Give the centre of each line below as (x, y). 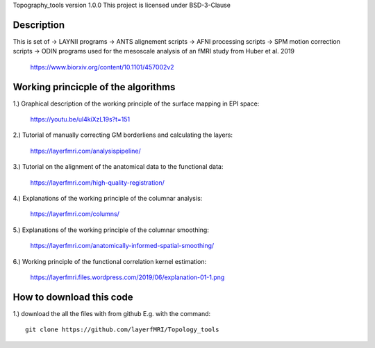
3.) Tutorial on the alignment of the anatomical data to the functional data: (118, 167)
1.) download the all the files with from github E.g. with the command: (112, 313)
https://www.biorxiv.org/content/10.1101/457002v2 (102, 67)
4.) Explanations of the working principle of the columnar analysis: (108, 198)
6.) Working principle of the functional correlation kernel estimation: (110, 261)
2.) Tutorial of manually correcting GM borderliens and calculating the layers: (123, 135)
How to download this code (73, 297)
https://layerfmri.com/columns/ (75, 214)
